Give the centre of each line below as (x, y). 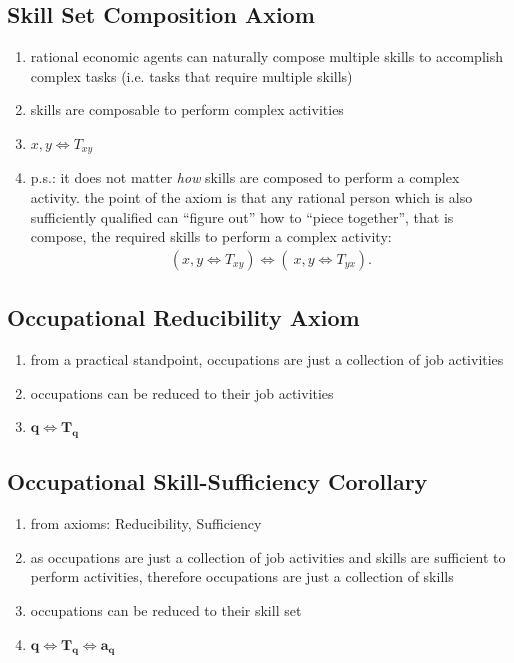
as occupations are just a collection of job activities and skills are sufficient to (268, 556)
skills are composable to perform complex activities (187, 109)
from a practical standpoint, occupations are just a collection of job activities (267, 359)
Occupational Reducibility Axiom (183, 317)
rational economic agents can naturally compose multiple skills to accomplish (266, 56)
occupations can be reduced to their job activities (182, 392)
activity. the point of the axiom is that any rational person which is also (251, 197)
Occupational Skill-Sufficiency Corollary (217, 481)
